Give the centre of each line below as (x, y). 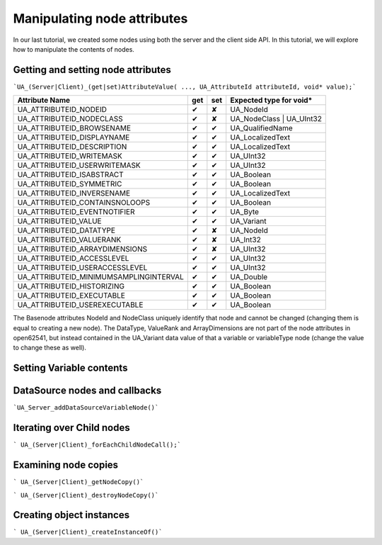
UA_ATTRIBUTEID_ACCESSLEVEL (73, 259)
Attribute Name (44, 101)
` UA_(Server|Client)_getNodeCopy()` (79, 482)
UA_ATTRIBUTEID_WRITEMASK (70, 156)
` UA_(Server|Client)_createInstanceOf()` (88, 532)
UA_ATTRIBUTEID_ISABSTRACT (70, 175)
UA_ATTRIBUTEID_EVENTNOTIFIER (76, 212)
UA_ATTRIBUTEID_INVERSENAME (74, 193)
